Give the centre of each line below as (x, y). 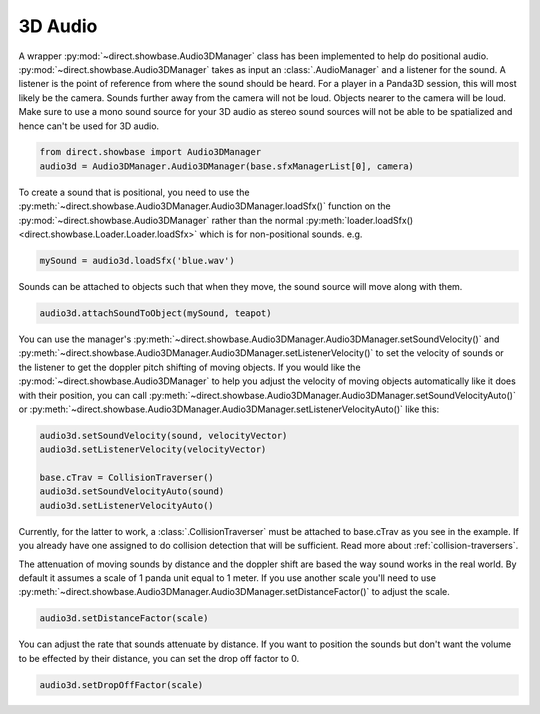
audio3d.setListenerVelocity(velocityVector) (153, 449)
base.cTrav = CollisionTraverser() (126, 478)
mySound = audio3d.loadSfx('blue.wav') (137, 261)
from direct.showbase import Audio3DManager (150, 152)
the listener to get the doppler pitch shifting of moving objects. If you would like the (189, 367)
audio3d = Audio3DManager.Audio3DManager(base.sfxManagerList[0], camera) (227, 166)
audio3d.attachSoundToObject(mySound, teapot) (155, 313)
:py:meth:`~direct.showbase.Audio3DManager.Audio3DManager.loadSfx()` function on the (205, 206)
